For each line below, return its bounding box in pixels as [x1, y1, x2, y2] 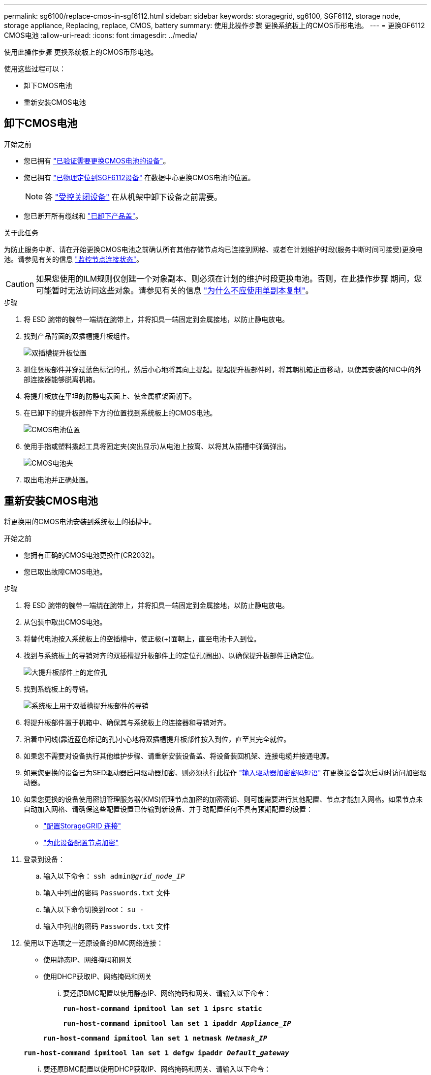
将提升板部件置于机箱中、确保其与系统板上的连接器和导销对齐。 [24, 718, 230, 727]
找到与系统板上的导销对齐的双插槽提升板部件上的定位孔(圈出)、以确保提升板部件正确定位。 [24, 651, 318, 660]
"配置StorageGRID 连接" [43, 821, 121, 830]
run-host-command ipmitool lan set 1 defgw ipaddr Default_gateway [24, 1048, 289, 1057]
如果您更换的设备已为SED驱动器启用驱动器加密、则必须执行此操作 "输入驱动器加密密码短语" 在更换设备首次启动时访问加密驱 [24, 768, 427, 777]
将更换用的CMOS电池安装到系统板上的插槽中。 [4, 517, 156, 526]
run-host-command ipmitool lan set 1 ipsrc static [63, 1004, 262, 1012]
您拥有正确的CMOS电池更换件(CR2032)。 [24, 550, 159, 559]
